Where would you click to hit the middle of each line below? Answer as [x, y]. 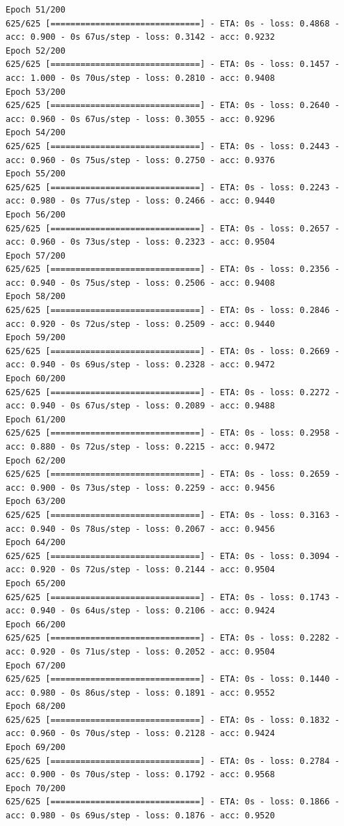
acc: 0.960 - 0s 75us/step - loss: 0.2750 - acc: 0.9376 [140, 160]
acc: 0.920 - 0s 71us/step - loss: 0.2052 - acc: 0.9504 [140, 651]
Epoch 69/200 [36, 748]
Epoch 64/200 [36, 543]
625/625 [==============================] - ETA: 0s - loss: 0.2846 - [173, 311]
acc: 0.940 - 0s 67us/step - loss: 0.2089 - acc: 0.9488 [140, 406]
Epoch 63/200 [36, 502]
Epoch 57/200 [36, 255]
